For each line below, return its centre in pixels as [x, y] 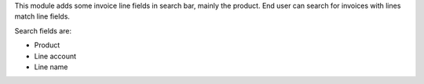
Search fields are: [43, 30]
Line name [51, 67]
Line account [55, 56]
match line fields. [42, 16]
